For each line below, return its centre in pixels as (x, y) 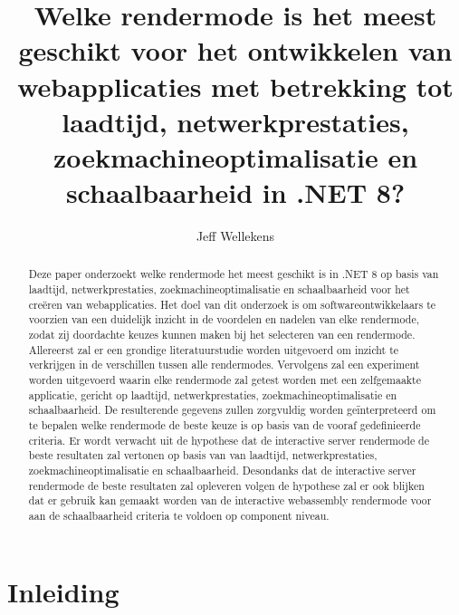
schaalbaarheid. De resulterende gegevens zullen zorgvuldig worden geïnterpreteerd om (232, 410)
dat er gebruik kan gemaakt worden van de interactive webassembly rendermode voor (230, 500)
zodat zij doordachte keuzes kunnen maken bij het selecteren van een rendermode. (222, 335)
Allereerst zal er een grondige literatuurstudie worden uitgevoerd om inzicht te (214, 349)
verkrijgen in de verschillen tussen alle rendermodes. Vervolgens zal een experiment (224, 365)
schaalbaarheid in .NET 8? (235, 192)
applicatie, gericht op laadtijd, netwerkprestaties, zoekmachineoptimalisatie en (213, 394)
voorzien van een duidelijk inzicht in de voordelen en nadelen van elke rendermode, (224, 319)
